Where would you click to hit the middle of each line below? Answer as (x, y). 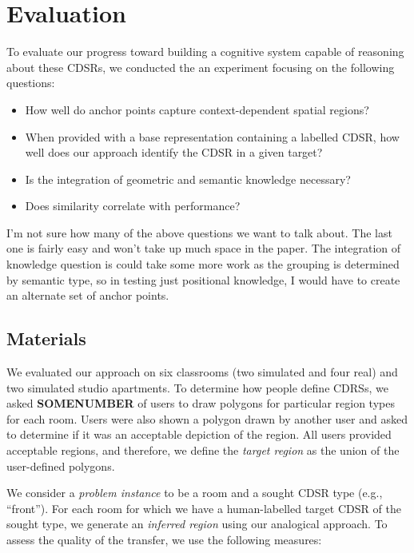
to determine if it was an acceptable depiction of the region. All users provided (199, 434)
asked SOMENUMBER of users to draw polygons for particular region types (201, 403)
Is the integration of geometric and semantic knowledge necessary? (188, 179)
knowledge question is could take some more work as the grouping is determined (203, 264)
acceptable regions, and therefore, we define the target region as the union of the (203, 450)
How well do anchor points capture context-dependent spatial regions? (197, 109)
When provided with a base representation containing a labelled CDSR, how (212, 136)
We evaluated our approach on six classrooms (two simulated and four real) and (202, 372)
